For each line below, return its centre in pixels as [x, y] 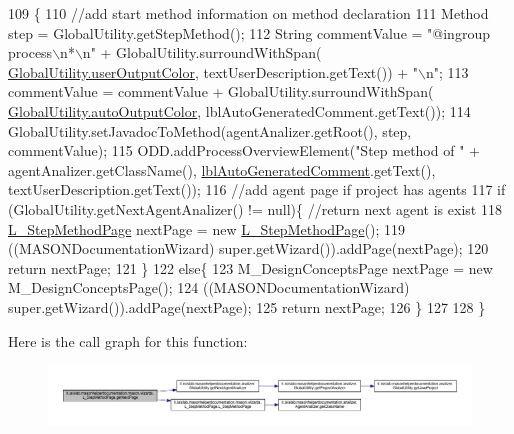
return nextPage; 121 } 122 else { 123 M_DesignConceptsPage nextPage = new [250, 267]
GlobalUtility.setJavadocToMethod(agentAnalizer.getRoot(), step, [210, 130]
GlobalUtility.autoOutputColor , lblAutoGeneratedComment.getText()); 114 [239, 110]
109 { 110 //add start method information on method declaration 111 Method [248, 13]
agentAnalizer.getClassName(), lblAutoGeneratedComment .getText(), [222, 169]
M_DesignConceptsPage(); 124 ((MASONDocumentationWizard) [209, 287]
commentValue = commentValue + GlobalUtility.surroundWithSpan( [221, 91]
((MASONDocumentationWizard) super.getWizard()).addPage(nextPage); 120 [248, 248]
